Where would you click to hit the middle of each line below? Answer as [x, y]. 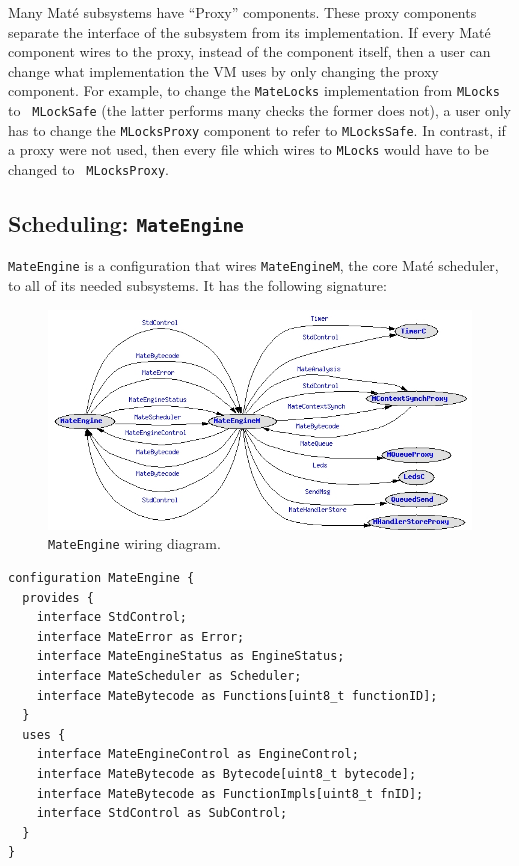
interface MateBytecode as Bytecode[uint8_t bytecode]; [226, 773]
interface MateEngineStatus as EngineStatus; [190, 656]
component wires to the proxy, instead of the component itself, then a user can [249, 51]
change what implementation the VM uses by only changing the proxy [223, 70]
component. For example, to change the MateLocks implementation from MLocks [254, 90]
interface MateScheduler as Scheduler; [169, 676]
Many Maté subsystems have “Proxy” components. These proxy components [242, 12]
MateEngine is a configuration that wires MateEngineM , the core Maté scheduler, [253, 265]
